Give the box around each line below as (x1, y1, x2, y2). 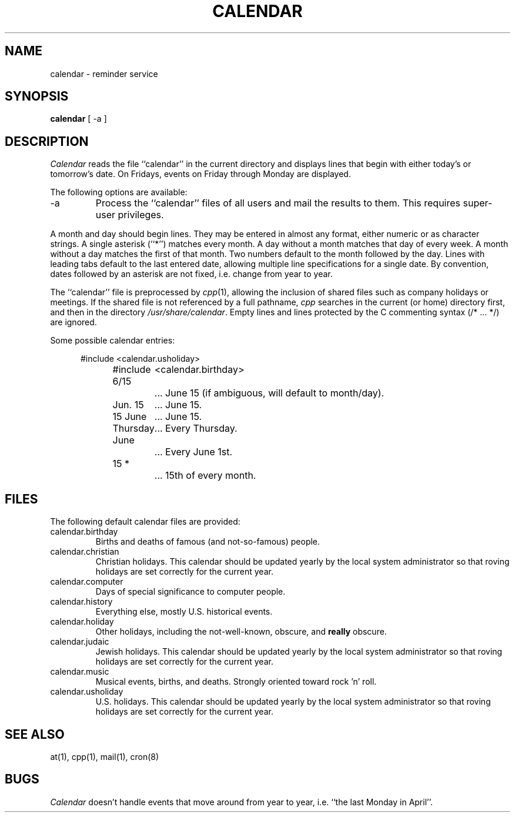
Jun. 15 (112, 399, 144, 411)
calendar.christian (50, 546, 119, 557)
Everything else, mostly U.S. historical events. (95, 606, 273, 617)
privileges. (118, 209, 164, 221)
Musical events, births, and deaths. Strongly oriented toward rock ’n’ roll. (95, 676, 377, 687)
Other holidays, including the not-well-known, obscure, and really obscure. (95, 626, 387, 637)
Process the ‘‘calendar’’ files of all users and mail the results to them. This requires (95, 197, 460, 209)
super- (463, 197, 493, 209)
